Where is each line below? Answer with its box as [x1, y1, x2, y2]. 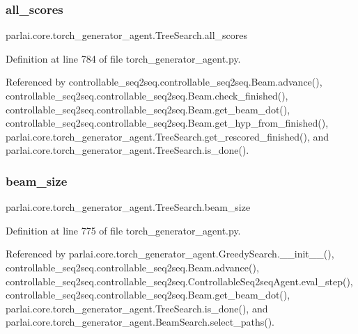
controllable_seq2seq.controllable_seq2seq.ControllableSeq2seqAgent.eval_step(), [6, 273, 353, 288]
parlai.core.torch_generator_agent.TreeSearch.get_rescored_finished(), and [6, 129, 329, 143]
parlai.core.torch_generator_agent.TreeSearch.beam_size [6, 200, 251, 214]
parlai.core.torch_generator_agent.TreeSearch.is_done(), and [6, 301, 268, 315]
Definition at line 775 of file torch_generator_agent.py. [6, 223, 241, 237]
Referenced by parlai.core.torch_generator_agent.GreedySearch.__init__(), [6, 246, 334, 261]
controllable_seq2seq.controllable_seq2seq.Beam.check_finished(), [6, 88, 288, 102]
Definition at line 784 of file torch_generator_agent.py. [6, 51, 241, 65]
